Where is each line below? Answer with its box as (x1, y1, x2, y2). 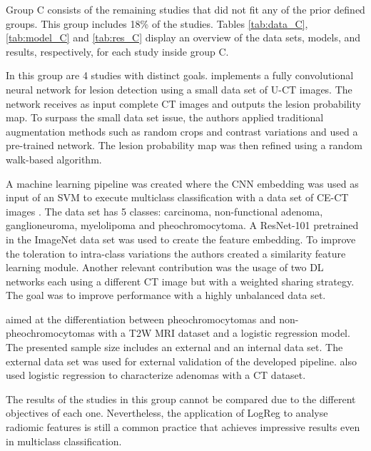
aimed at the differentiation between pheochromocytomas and (6, 311, 276, 326)
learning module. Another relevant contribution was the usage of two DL (6, 260, 324, 275)
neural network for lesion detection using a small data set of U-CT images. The (6, 81, 352, 96)
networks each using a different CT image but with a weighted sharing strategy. (6, 273, 355, 288)
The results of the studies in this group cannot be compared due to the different (6, 391, 356, 406)
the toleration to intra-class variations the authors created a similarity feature (6, 245, 346, 260)
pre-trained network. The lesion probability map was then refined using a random (6, 138, 362, 153)
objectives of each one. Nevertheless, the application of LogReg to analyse (6, 405, 328, 420)
